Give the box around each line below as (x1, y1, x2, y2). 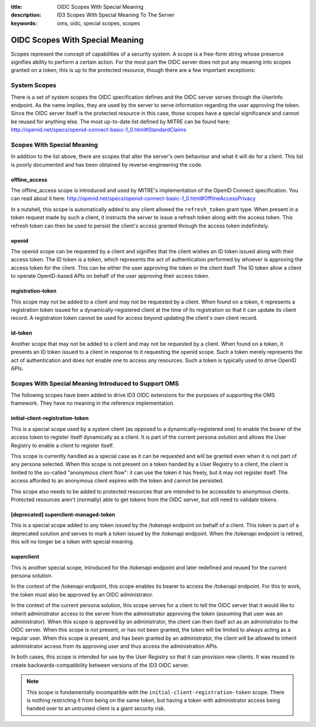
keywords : (11, 19, 37, 26)
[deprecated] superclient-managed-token (11, 511, 115, 518)
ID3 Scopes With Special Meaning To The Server (57, 12, 175, 19)
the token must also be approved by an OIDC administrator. (11, 591, 154, 598)
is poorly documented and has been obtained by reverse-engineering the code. (11, 161, 203, 168)
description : (11, 12, 42, 19)
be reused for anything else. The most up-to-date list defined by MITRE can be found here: (11, 118, 231, 125)
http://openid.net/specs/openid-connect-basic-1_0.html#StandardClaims (11, 126, 187, 133)
